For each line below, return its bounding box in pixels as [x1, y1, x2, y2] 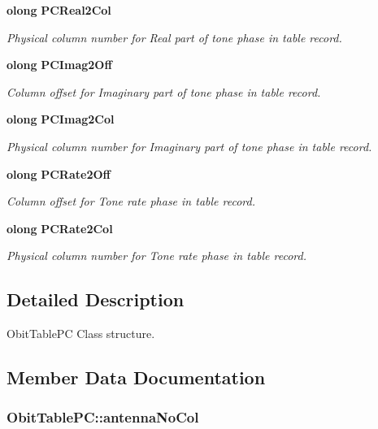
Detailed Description [7, 287, 185, 312]
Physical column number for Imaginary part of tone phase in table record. [7, 137, 372, 154]
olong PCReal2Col [7, 2, 111, 18]
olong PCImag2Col [7, 110, 115, 128]
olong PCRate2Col [7, 219, 113, 236]
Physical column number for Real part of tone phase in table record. [7, 28, 342, 45]
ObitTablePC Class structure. [7, 325, 155, 342]
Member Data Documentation [7, 365, 266, 390]
